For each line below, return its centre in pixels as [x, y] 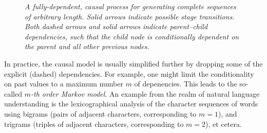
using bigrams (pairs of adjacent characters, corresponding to [100, 113]
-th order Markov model [68, 93]
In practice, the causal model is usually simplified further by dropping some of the [133, 63]
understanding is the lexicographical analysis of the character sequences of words [131, 104]
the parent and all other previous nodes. [87, 46]
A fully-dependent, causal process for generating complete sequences [130, 6]
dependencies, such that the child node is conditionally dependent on [132, 36]
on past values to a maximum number [64, 84]
